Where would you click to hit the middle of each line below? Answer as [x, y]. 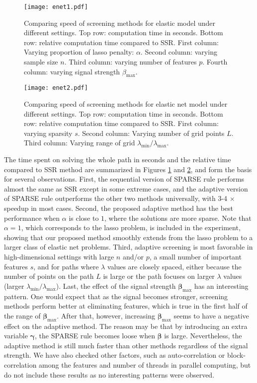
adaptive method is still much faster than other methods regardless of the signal [126, 345]
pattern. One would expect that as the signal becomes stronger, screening [116, 296]
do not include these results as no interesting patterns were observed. [109, 374]
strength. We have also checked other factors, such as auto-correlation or [115, 355]
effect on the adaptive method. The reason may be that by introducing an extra [126, 326]
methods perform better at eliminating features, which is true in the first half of [126, 306]
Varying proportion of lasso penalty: [79, 52]
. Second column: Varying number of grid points [151, 133]
